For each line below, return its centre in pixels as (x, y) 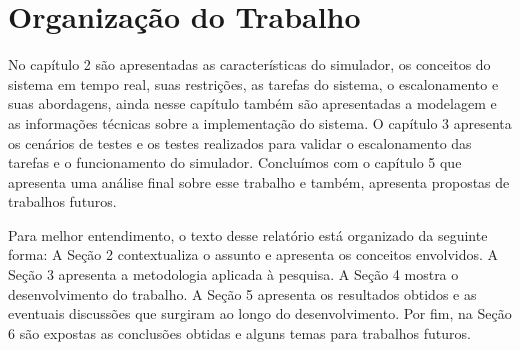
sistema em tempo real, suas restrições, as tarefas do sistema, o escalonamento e (253, 83)
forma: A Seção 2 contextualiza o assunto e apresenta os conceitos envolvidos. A (253, 254)
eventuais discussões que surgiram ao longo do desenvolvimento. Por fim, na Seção (260, 313)
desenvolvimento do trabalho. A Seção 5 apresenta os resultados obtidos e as (242, 293)
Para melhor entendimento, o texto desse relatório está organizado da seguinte (248, 234)
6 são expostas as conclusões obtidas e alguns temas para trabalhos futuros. (239, 332)
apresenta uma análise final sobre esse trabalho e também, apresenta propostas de (259, 181)
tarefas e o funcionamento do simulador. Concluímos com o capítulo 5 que (235, 162)
